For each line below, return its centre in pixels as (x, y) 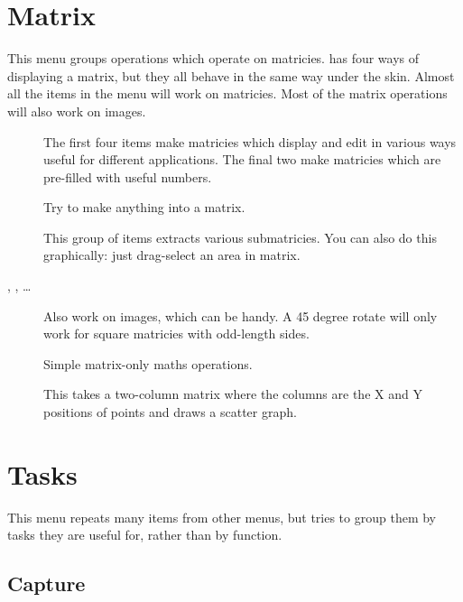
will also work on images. (77, 111)
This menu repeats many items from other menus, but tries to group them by (222, 517)
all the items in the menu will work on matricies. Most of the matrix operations (227, 93)
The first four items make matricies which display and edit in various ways (250, 141)
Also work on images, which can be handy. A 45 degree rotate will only (241, 315)
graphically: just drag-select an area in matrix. (172, 255)
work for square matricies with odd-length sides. (176, 333)
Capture (46, 583)
